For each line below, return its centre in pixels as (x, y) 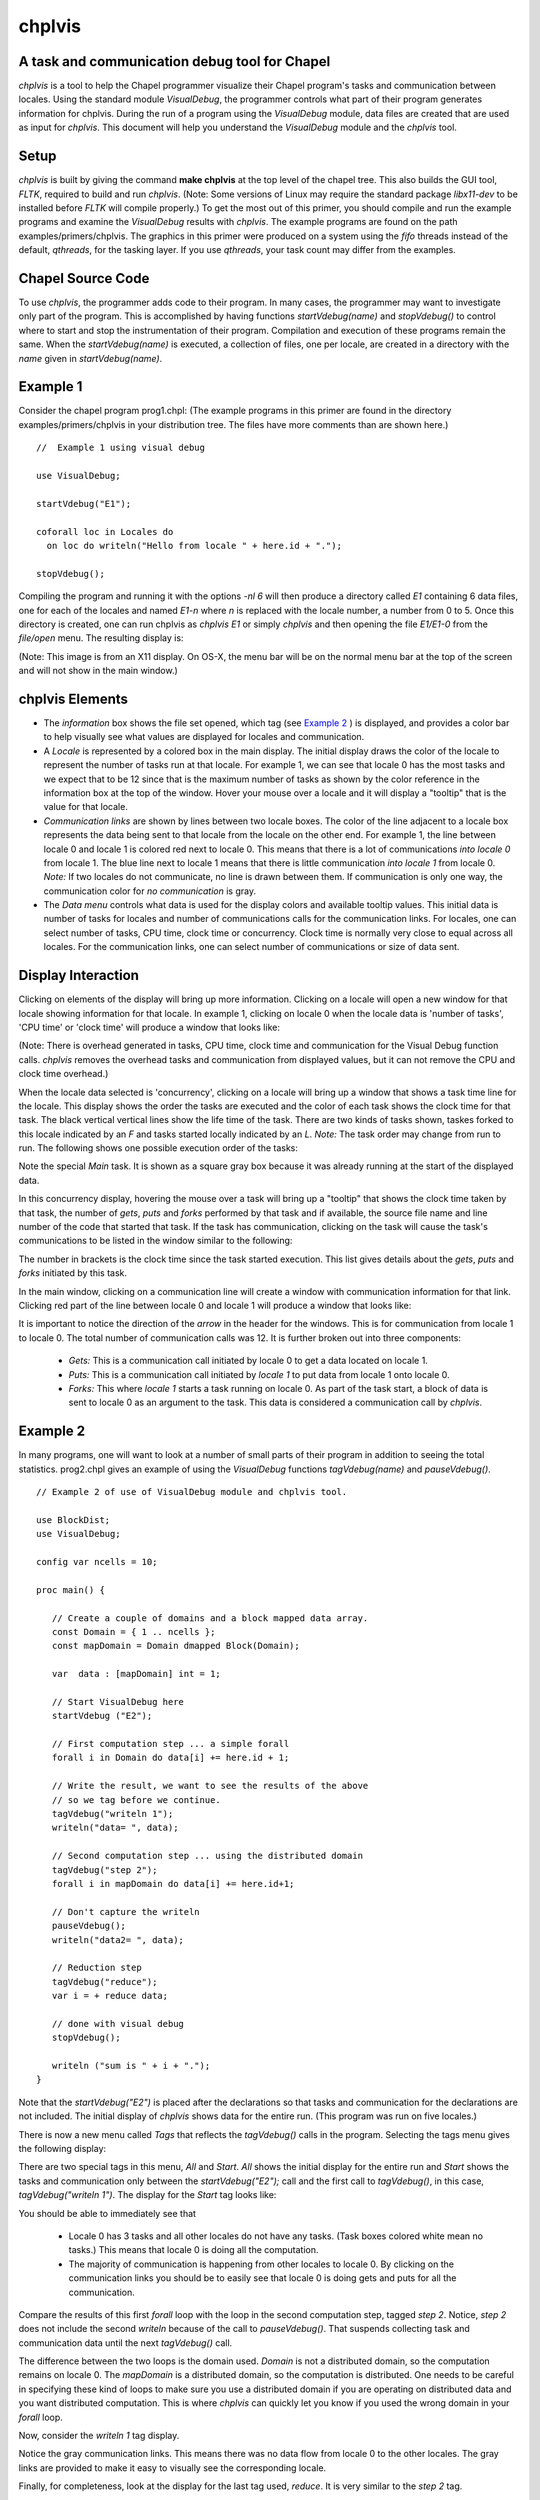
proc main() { (70, 1589)
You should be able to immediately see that (107, 2213)
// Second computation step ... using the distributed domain (207, 1856)
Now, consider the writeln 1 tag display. (99, 2436)
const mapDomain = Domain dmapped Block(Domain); (175, 1646)
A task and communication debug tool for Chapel (174, 61)
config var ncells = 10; (97, 1561)
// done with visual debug (118, 2023)
